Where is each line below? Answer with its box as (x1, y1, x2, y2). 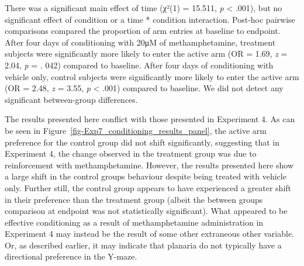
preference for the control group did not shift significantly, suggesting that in (5, 136, 279, 148)
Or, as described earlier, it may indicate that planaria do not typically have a (5, 239, 282, 251)
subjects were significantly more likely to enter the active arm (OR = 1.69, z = (5, 47, 288, 60)
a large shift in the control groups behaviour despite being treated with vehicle (5, 170, 286, 182)
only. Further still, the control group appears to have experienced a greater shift (5, 181, 291, 194)
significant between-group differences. (5, 93, 138, 105)
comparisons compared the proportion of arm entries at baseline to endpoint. (5, 25, 281, 37)
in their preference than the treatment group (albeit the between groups (5, 193, 263, 205)
